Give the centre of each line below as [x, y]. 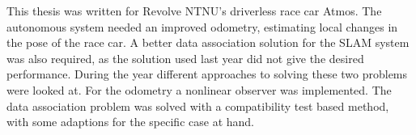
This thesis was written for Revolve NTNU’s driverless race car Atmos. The [194, 11]
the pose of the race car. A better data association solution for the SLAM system [208, 42]
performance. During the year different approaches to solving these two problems [207, 74]
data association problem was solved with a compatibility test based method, [198, 105]
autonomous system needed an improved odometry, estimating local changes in [202, 26]
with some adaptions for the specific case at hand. [130, 122]
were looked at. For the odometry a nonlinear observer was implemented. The [199, 89]
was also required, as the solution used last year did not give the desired [185, 58]
